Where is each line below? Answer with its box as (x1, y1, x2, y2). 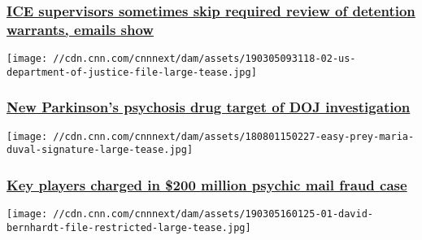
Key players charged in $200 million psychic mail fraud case (7, 174, 407, 194)
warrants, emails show (7, 19, 154, 39)
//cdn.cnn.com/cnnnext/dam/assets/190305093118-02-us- (53, 53, 356, 65)
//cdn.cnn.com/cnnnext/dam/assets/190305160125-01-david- (53, 208, 374, 220)
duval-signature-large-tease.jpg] (7, 144, 194, 156)
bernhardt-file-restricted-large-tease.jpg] (7, 221, 251, 233)
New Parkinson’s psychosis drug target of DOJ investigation (7, 97, 411, 117)
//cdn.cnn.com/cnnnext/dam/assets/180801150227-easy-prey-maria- (53, 130, 415, 142)
